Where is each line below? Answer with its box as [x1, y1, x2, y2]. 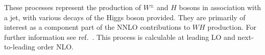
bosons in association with [179, 2, 261, 12]
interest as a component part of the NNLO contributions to [4, 22, 190, 32]
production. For [207, 22, 256, 32]
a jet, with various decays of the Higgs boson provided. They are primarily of [4, 12, 246, 22]
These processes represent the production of [4, 2, 141, 12]
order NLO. [37, 41, 74, 52]
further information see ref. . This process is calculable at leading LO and [4, 31, 235, 42]
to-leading [4, 41, 35, 52]
